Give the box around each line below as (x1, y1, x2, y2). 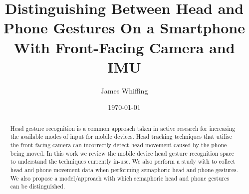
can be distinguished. (10, 182, 65, 191)
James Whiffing (100, 85, 148, 96)
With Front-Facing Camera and (13, 37, 235, 57)
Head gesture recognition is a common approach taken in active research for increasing (10, 124, 236, 132)
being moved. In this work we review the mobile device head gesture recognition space (10, 149, 234, 157)
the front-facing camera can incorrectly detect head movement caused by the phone (10, 140, 227, 149)
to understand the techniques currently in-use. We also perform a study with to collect (10, 157, 236, 166)
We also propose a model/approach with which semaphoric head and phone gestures (10, 174, 230, 182)
